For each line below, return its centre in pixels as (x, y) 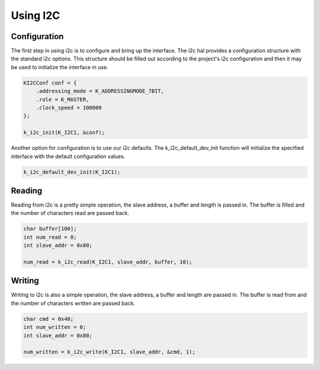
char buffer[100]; (50, 229)
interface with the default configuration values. (68, 156)
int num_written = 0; (55, 327)
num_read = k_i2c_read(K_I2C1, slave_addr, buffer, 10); (108, 262)
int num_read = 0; (50, 237)
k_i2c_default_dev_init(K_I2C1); (72, 172)
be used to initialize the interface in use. (60, 67)
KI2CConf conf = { (50, 83)
